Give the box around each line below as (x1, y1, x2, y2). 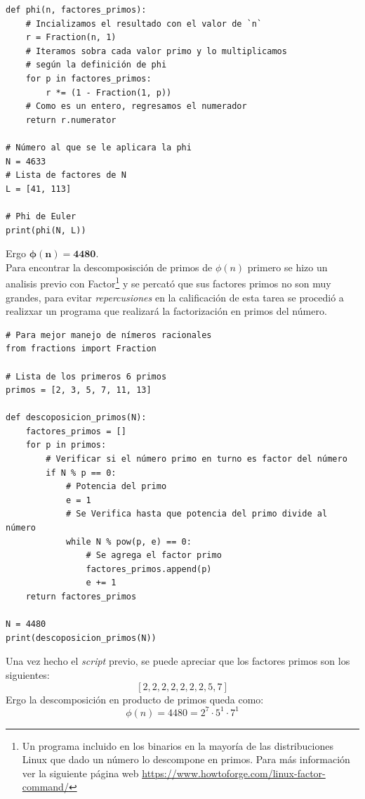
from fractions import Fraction (6, 344, 157, 354)
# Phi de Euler (6, 211, 77, 221)
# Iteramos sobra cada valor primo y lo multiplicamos (25, 46, 287, 56)
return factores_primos (25, 592, 137, 602)
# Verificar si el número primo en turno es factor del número (46, 454, 347, 465)
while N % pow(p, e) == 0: (65, 536, 192, 547)
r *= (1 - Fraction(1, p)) (46, 87, 172, 98)
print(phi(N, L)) (6, 225, 86, 235)
